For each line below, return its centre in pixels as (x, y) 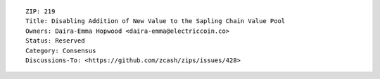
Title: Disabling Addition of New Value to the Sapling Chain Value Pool (156, 21)
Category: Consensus (61, 50)
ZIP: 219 (40, 12)
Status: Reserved (55, 41)
